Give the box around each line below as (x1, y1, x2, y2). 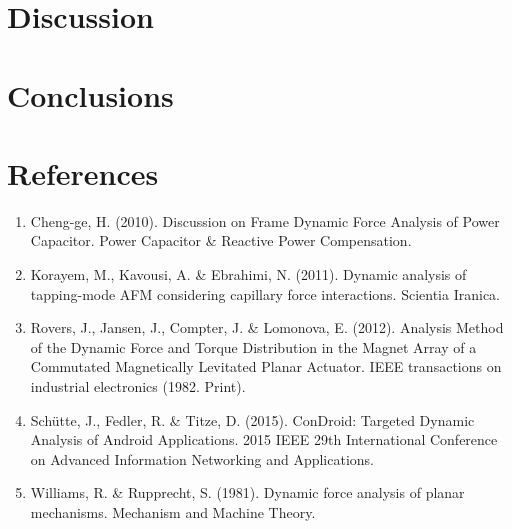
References (7, 152, 159, 193)
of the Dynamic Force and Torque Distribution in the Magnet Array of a (30, 336, 477, 357)
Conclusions (7, 74, 174, 115)
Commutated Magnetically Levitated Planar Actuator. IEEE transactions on (30, 356, 502, 377)
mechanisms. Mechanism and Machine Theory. (30, 502, 316, 522)
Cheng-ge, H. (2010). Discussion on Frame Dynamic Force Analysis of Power (30, 210, 500, 231)
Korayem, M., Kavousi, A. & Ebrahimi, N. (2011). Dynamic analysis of (30, 264, 467, 285)
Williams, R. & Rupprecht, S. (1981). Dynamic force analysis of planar (30, 482, 465, 503)
